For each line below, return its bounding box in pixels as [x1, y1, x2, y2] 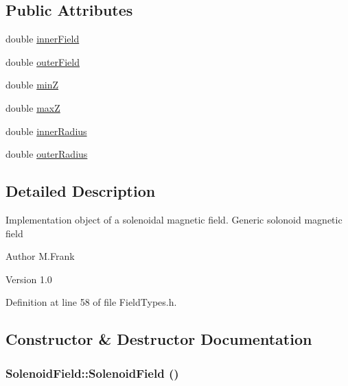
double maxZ [5, 100, 60, 114]
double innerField [5, 32, 80, 46]
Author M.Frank [5, 249, 75, 263]
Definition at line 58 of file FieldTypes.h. [5, 295, 177, 309]
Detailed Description [5, 180, 156, 202]
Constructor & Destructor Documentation [5, 328, 312, 350]
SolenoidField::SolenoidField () [5, 364, 179, 381]
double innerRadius [5, 123, 87, 138]
